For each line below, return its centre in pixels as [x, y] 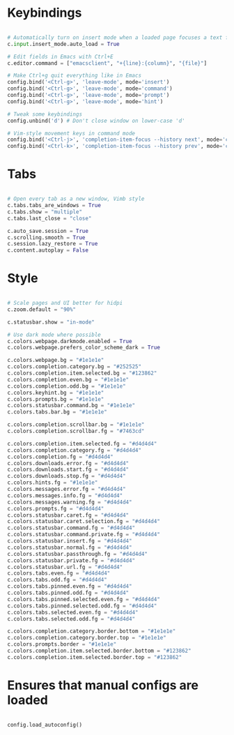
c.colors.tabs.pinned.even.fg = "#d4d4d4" [70, 586]
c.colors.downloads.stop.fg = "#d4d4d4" [67, 476]
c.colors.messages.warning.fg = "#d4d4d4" [70, 502]
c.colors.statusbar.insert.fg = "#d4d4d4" [70, 541]
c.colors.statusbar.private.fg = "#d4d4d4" [71, 560]
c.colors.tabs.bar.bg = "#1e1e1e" [57, 412]
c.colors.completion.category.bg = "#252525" [74, 367]
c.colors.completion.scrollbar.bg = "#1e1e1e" [76, 425]
